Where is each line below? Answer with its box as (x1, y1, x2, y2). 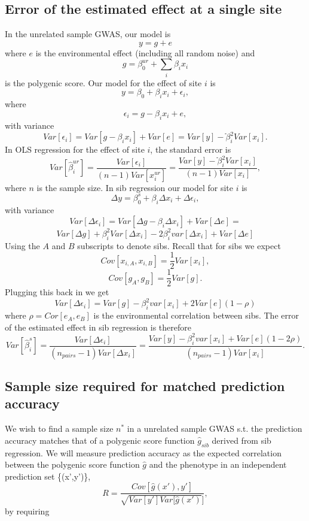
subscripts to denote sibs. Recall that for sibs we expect (77, 239, 281, 252)
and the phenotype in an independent (149, 458, 287, 471)
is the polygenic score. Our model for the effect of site (5, 76, 202, 89)
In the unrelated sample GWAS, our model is (5, 28, 171, 40)
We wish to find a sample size (5, 422, 114, 435)
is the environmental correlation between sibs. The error (93, 309, 299, 322)
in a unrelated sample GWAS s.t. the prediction (127, 422, 302, 435)
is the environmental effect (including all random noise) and (35, 46, 255, 59)
